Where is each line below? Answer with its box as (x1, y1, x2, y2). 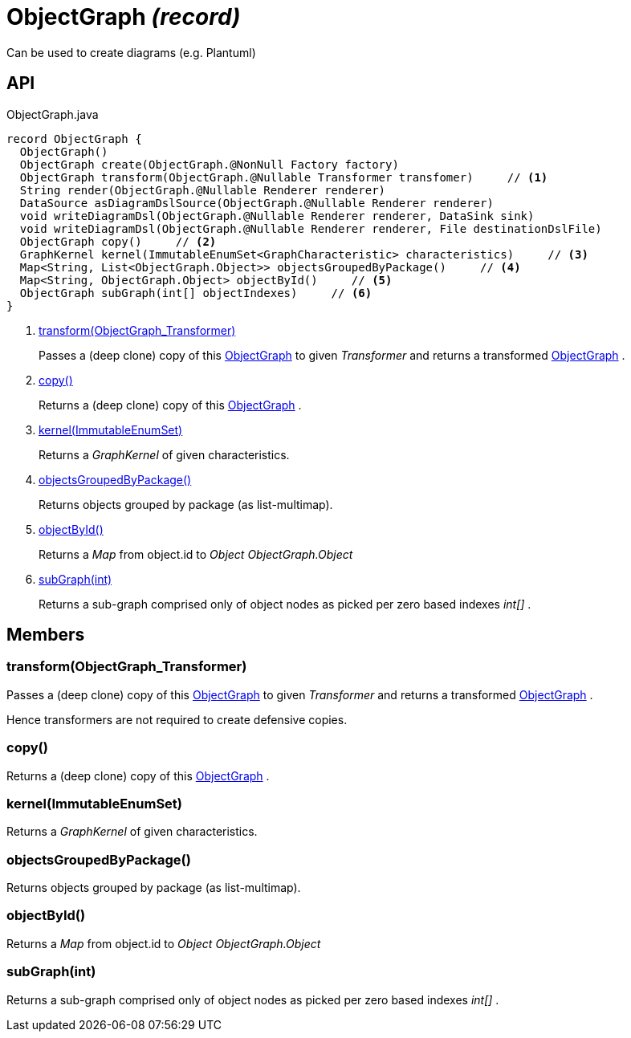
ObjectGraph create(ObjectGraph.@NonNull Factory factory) (19, 157, 399, 171)
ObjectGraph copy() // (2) (19, 234, 217, 248)
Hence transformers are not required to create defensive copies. (6, 712, 348, 727)
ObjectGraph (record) (6, 3, 241, 31)
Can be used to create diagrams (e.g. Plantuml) (6, 45, 256, 59)
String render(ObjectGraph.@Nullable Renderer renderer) (19, 183, 386, 197)
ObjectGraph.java (6, 107, 99, 121)
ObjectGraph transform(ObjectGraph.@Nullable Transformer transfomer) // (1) (19, 170, 548, 184)
